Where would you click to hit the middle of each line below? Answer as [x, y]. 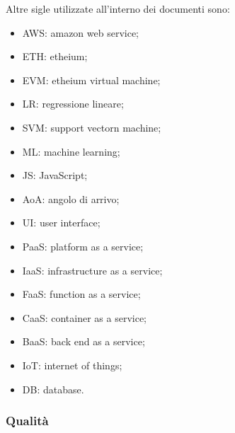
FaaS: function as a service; [81, 294]
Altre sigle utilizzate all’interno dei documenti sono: [118, 8]
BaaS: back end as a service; [84, 341]
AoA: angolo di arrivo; [71, 198]
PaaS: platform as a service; [83, 246]
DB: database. [53, 389]
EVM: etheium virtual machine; [91, 80]
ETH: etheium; [55, 56]
